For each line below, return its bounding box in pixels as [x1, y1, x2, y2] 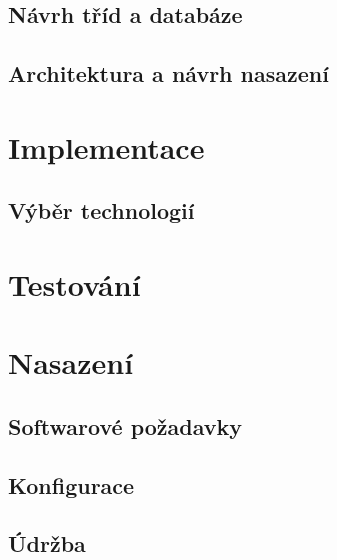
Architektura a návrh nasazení [8, 58, 329, 89]
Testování [8, 263, 141, 304]
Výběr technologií [8, 195, 195, 226]
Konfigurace [8, 469, 135, 500]
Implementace [8, 126, 205, 167]
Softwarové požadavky [8, 410, 243, 441]
